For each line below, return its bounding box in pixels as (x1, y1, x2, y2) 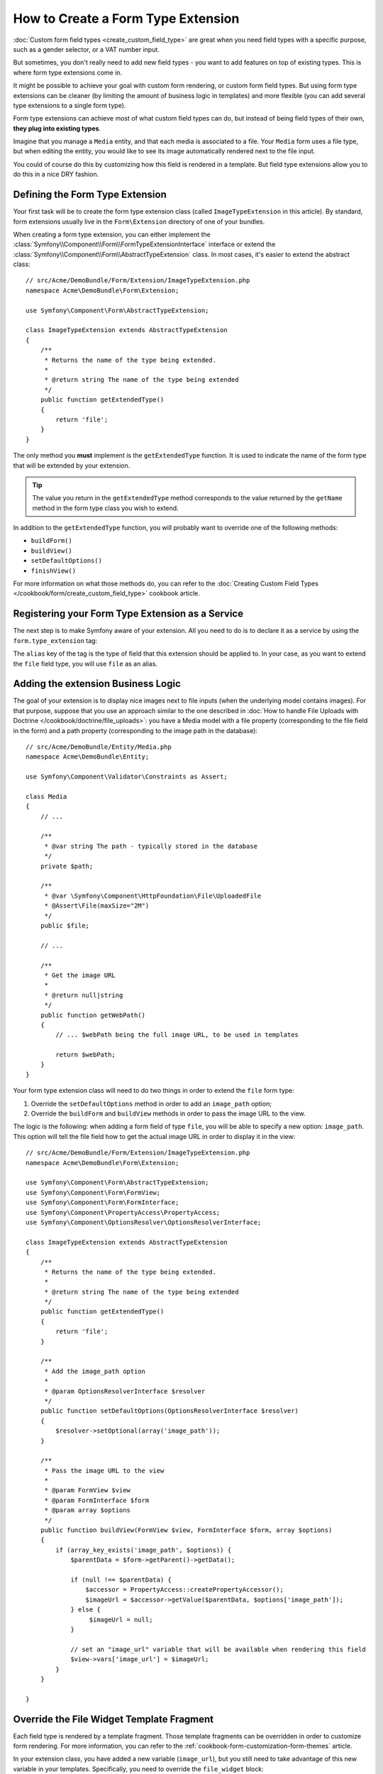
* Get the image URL (44, 971, 116, 979)
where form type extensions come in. (13, 68, 123, 77)
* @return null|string (44, 991, 123, 999)
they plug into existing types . (13, 124, 101, 133)
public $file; (40, 922, 90, 930)
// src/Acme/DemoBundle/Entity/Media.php (26, 742, 172, 751)
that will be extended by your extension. (13, 461, 131, 470)
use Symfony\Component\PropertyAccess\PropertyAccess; (26, 1208, 221, 1216)
